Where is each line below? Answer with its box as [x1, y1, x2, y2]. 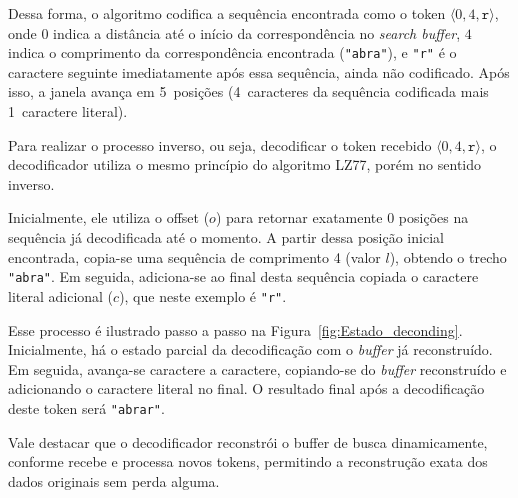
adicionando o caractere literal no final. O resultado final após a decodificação [8, 378, 485, 399]
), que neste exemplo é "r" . [119, 285, 287, 306]
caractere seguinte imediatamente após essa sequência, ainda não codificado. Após [8, 61, 510, 82]
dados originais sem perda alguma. [8, 470, 220, 491]
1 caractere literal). [8, 101, 128, 122]
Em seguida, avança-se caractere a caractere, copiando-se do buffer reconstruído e [8, 358, 507, 379]
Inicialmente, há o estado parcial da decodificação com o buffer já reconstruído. [8, 339, 493, 360]
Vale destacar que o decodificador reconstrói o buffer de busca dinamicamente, [8, 431, 488, 452]
